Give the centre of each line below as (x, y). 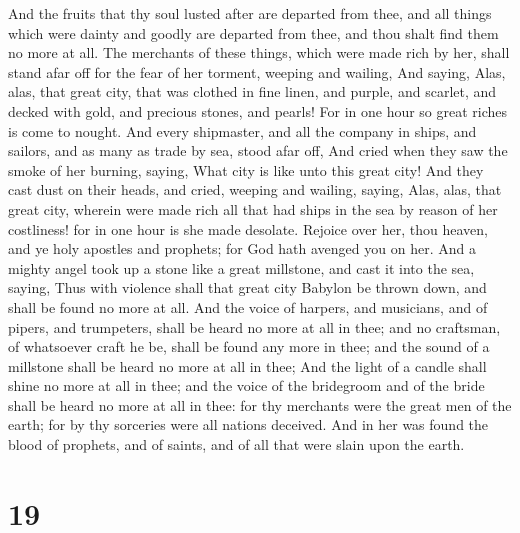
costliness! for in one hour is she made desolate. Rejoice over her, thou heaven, (248, 228)
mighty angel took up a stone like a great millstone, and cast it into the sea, (241, 267)
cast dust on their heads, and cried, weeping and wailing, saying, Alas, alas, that (255, 189)
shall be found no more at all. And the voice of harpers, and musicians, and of (248, 306)
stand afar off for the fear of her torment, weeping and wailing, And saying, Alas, (257, 71)
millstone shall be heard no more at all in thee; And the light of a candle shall (247, 365)
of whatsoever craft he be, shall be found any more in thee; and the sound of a (249, 346)
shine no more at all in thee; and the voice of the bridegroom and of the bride (246, 385)
